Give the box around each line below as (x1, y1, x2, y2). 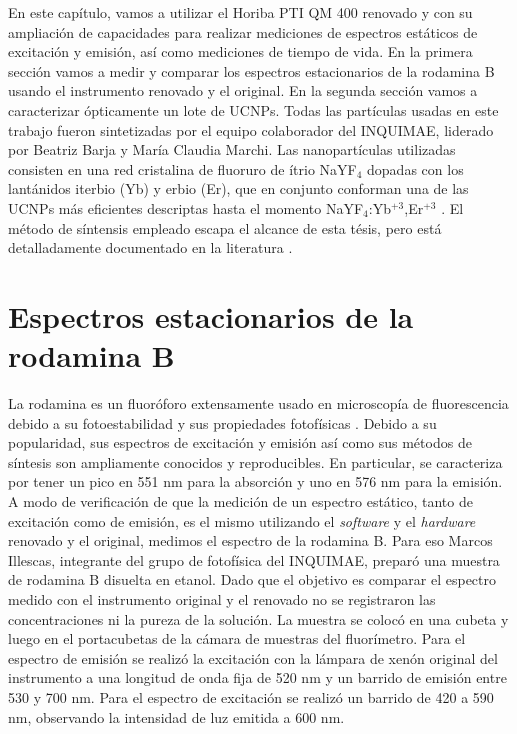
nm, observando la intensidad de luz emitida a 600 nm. (8, 706, 345, 727)
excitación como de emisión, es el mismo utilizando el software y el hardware (8, 510, 476, 531)
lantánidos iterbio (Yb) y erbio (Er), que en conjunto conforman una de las (8, 178, 469, 199)
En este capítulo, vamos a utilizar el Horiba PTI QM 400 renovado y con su (8, 2, 473, 22)
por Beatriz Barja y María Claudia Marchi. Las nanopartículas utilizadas (8, 139, 456, 160)
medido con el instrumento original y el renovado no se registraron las (8, 588, 436, 609)
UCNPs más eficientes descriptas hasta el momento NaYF (8, 197, 364, 218)
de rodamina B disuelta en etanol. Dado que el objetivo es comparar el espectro (8, 569, 497, 590)
